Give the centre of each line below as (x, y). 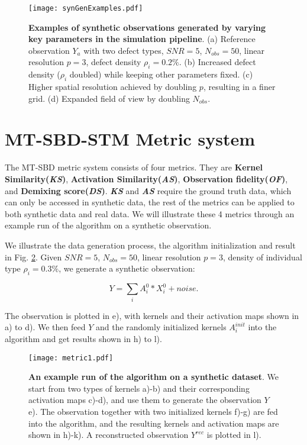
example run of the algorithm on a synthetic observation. (108, 225)
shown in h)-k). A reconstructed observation (109, 435)
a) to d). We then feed (45, 327)
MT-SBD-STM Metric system (130, 139)
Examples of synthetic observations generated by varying (147, 27)
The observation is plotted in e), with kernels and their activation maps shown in (152, 315)
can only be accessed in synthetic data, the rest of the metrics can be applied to (150, 202)
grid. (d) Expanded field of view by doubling (109, 98)
